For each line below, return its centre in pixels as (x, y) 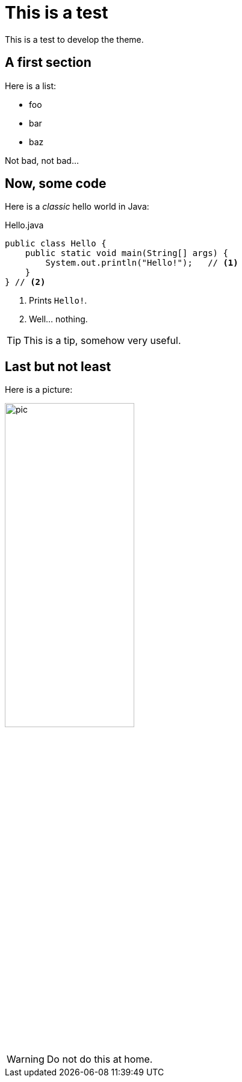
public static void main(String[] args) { (126, 253)
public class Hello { (56, 244)
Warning (26, 1059)
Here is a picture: (39, 390)
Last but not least (58, 366)
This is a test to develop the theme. (74, 39)
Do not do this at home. (100, 1059)
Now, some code (56, 184)
